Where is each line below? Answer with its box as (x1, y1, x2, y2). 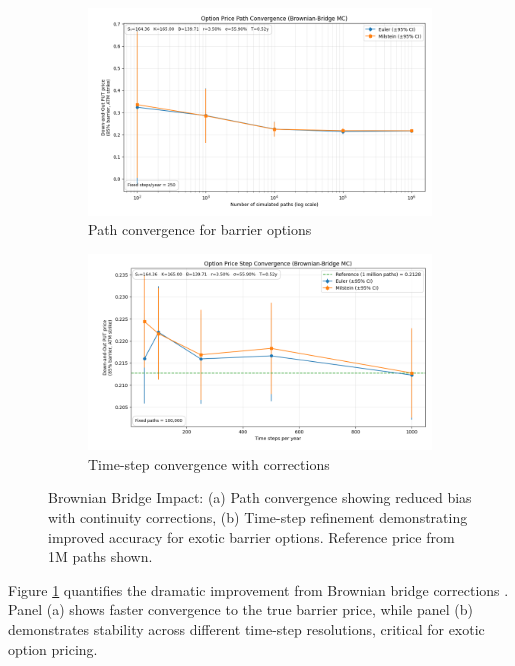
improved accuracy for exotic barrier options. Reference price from (48, 526, 455, 547)
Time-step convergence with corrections (88, 453, 330, 474)
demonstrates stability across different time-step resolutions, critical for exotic (8, 619, 485, 640)
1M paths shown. (48, 546, 153, 567)
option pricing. (8, 638, 98, 659)
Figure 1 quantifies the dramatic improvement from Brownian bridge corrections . (8, 579, 509, 600)
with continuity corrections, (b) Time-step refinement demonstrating (48, 507, 468, 528)
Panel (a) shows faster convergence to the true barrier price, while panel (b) (8, 599, 474, 620)
